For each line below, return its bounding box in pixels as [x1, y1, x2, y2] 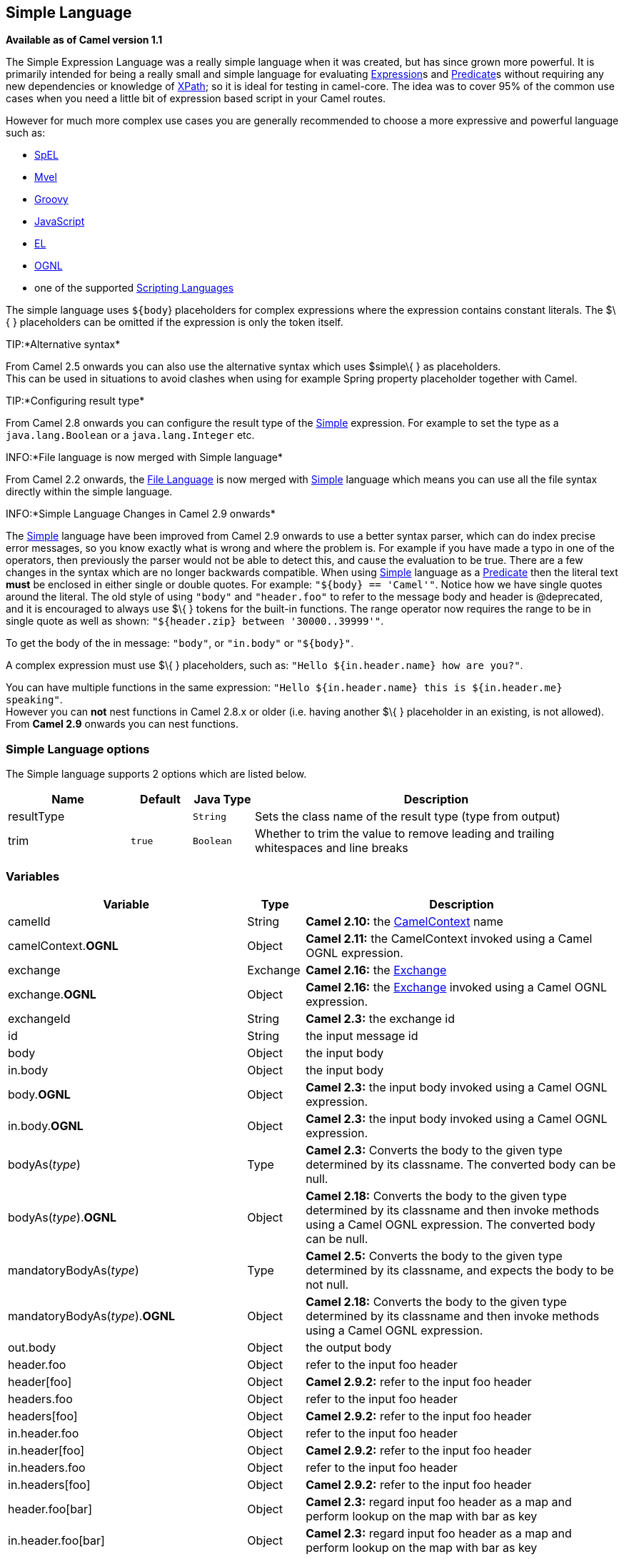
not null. [306, 1277, 349, 1292]
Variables [6, 868, 60, 884]
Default [140, 792, 181, 807]
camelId [8, 914, 51, 929]
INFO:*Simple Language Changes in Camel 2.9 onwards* [6, 508, 276, 520]
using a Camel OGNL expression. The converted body [306, 1217, 595, 1232]
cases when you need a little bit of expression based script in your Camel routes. [6, 92, 386, 105]
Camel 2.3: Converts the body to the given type [306, 1142, 563, 1157]
